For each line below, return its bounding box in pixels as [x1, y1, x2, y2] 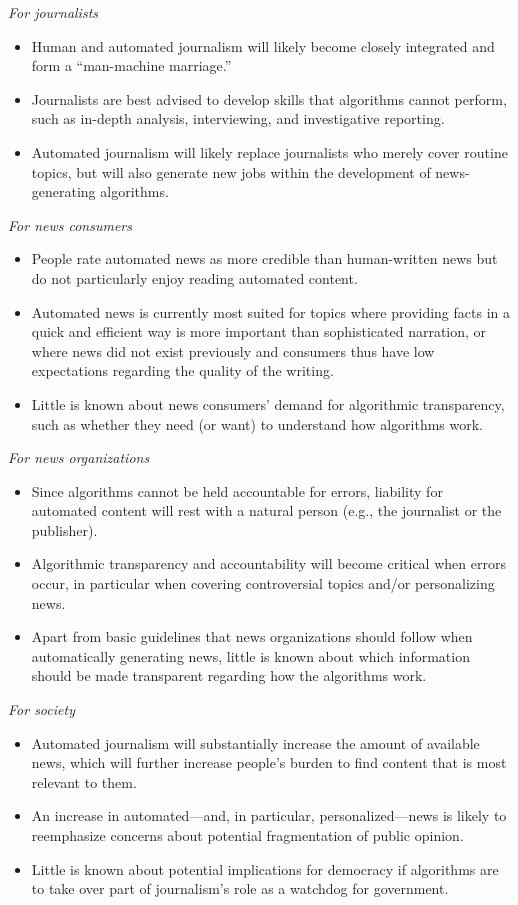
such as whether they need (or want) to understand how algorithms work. [31, 413, 484, 434]
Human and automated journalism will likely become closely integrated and [31, 35, 495, 56]
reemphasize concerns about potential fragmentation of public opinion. [31, 825, 464, 845]
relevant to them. [31, 771, 137, 792]
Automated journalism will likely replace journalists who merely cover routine [31, 141, 508, 162]
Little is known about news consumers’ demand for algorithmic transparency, [31, 393, 505, 414]
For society [8, 699, 75, 720]
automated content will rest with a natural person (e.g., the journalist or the [31, 500, 502, 521]
